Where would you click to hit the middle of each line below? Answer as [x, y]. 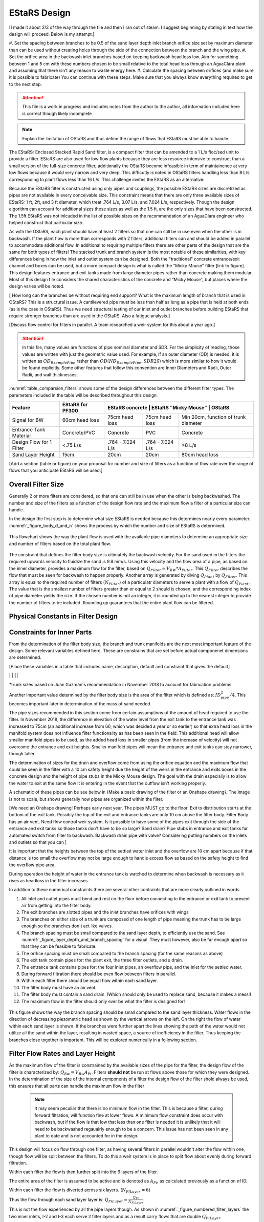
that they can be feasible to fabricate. [59, 946]
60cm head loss [81, 420]
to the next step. [25, 84]
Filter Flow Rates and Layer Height [62, 1054]
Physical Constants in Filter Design [64, 617]
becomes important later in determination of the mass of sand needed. [80, 703]
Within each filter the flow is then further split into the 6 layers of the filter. [84, 1172]
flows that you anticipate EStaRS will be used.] [56, 470]
